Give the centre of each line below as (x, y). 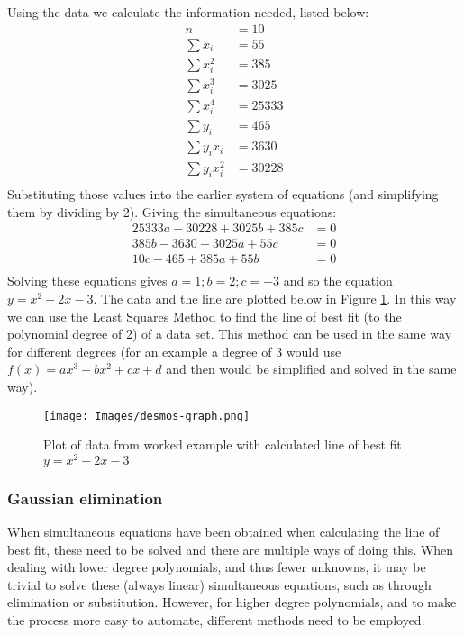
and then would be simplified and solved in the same (311, 369)
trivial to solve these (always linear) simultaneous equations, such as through (219, 584)
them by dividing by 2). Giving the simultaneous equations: (172, 211)
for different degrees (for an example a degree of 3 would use (174, 351)
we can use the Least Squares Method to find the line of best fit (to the (205, 316)
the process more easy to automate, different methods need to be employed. (216, 620)
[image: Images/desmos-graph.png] (147, 416)
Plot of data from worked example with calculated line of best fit (223, 444)
